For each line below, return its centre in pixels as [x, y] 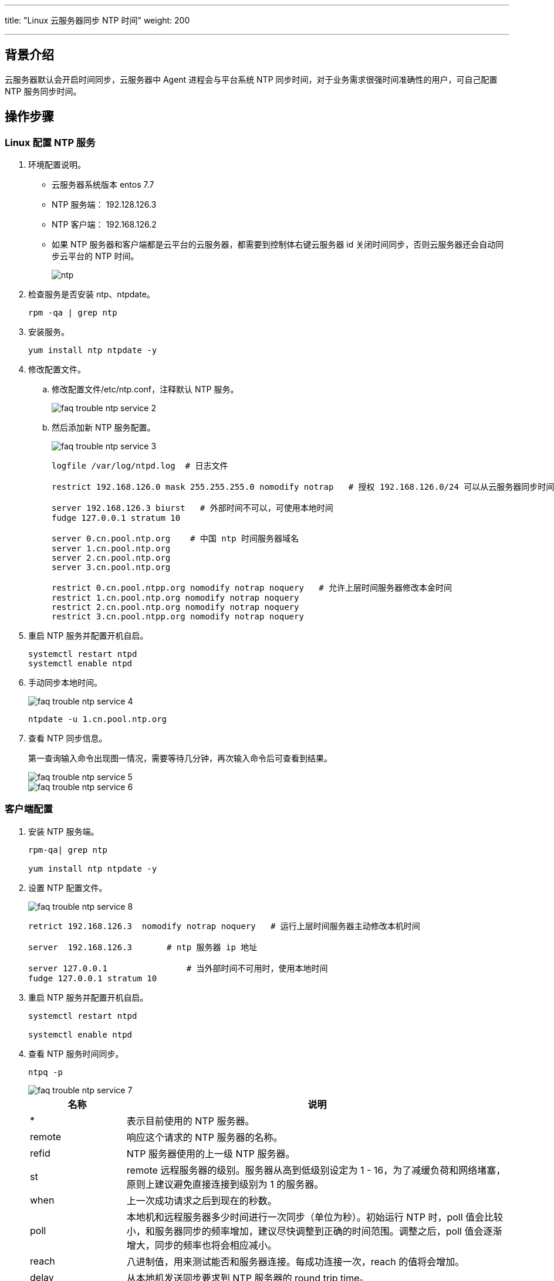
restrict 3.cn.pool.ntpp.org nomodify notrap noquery [178, 617]
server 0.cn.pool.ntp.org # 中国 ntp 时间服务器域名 [175, 539]
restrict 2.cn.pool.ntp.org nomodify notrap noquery [175, 607]
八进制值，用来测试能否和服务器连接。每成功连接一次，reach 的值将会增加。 [295, 1261]
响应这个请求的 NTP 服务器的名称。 [205, 1137]
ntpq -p [46, 1072]
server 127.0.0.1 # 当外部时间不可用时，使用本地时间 [178, 968]
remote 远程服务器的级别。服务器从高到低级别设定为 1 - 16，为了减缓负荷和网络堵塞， [316, 1170]
